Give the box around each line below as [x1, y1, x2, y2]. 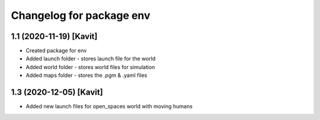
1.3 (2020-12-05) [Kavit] [11, 87, 103, 98]
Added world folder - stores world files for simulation [25, 63, 155, 70]
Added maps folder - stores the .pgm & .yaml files [25, 72, 148, 79]
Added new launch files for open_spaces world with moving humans [25, 103, 193, 110]
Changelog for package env [11, 9, 151, 22]
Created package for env [25, 47, 87, 54]
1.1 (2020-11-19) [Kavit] [11, 31, 98, 41]
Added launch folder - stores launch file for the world [25, 55, 156, 62]
